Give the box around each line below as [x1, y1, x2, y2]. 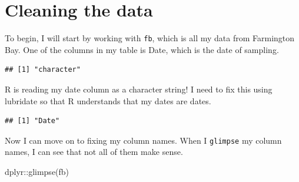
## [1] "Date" [5, 117, 60, 125]
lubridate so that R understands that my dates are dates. [5, 94, 211, 107]
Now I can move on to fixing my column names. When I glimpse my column [5, 134, 282, 146]
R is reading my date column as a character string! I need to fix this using [5, 82, 273, 95]
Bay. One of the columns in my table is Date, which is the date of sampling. [5, 43, 279, 55]
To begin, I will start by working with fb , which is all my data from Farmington [5, 32, 295, 44]
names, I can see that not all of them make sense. [5, 145, 183, 158]
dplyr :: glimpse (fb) [5, 166, 69, 177]
